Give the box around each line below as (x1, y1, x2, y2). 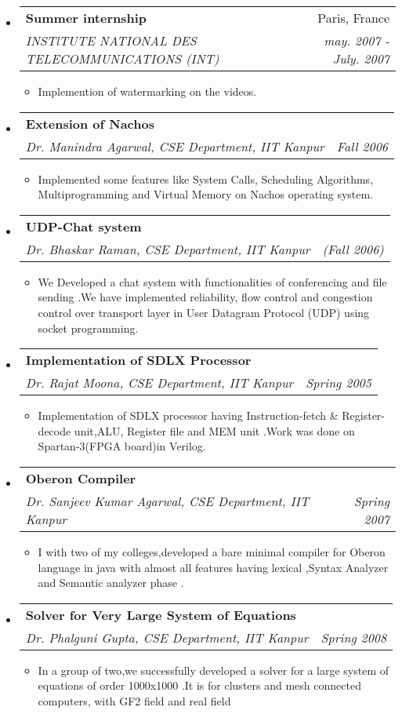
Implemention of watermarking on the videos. (38, 83, 257, 99)
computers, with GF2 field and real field (38, 692, 231, 709)
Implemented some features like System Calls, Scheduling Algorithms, (38, 170, 374, 187)
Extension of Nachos (25, 114, 154, 133)
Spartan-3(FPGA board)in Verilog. (38, 438, 206, 454)
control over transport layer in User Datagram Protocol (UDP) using (38, 304, 370, 320)
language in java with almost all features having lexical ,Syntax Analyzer (38, 559, 389, 575)
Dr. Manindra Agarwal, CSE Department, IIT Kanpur (25, 137, 324, 155)
